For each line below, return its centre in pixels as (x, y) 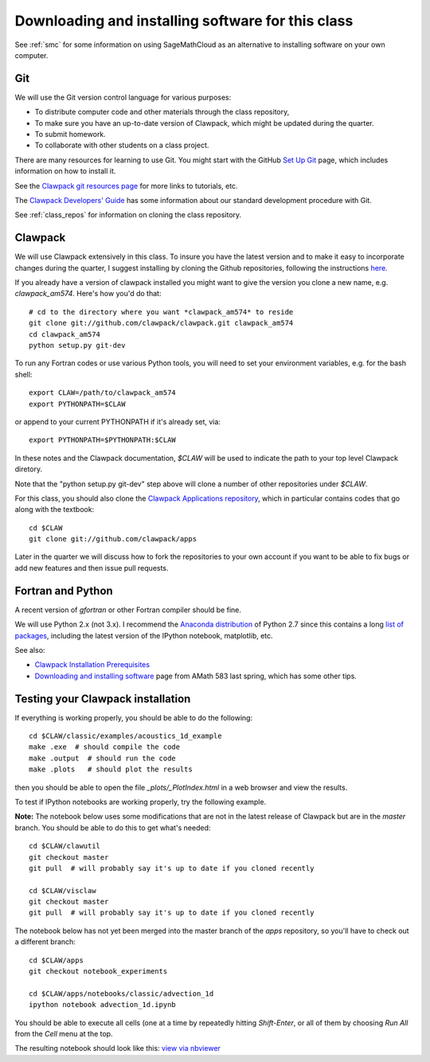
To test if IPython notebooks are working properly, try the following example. (141, 802)
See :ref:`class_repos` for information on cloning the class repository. (128, 215)
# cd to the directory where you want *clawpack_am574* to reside (161, 312)
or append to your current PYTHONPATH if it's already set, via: (117, 421)
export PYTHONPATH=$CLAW (77, 404)
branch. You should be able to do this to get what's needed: (113, 827)
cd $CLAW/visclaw (63, 890)
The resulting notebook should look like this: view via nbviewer (117, 1048)
